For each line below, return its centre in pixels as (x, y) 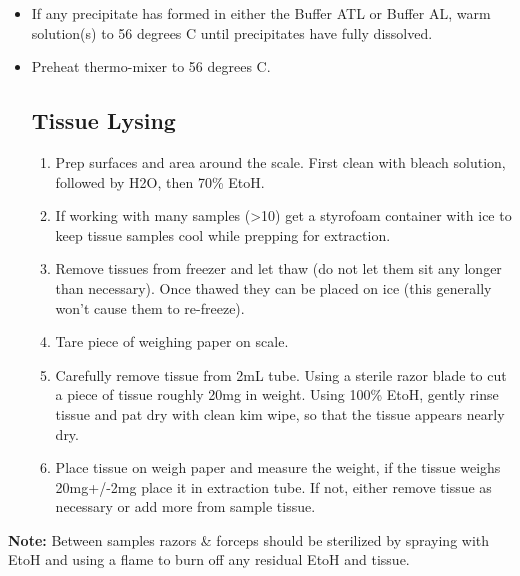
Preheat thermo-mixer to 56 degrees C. (151, 66)
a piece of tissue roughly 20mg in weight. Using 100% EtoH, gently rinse (277, 394)
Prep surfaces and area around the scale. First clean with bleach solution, (280, 161)
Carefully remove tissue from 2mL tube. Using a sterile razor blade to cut (281, 374)
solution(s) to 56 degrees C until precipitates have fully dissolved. (232, 32)
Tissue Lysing (103, 120)
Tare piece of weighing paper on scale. (172, 341)
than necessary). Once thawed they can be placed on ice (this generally (273, 287)
